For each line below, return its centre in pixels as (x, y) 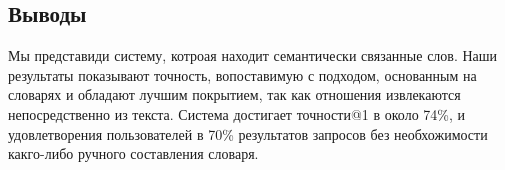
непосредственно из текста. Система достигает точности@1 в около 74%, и (237, 113)
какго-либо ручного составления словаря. (133, 153)
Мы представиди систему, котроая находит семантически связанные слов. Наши (253, 55)
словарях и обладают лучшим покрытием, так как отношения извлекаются (234, 94)
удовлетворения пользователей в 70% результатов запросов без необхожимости (248, 133)
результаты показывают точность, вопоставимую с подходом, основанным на (242, 74)
